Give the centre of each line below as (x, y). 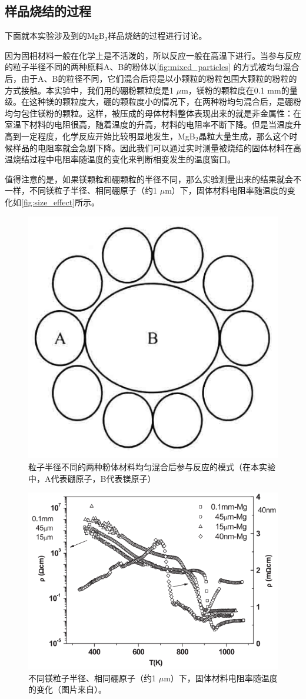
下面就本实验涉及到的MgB (55, 36)
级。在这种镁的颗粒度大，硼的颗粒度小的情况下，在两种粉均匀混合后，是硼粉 (153, 101)
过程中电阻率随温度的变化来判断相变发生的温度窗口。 (132, 159)
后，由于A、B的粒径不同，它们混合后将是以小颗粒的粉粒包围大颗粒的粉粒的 (151, 78)
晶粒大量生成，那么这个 (244, 136)
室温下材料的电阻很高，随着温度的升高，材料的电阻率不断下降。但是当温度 (149, 124)
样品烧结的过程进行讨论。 (157, 36)
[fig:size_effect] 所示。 (61, 202)
